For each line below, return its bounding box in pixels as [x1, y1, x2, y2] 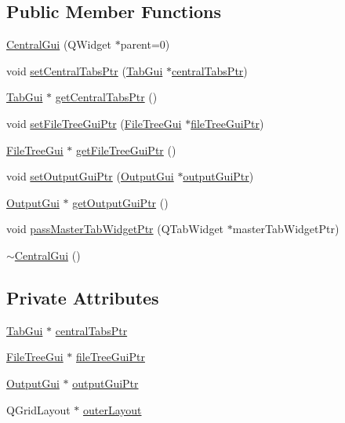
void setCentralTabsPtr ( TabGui [6, 62, 163, 78]
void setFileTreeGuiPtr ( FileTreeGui [6, 115, 182, 131]
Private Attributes [6, 285, 159, 309]
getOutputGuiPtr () [72, 194, 169, 210]
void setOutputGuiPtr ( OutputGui [6, 168, 174, 184]
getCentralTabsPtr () [55, 89, 158, 105]
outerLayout [82, 401, 142, 418]
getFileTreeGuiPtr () [76, 141, 176, 158]
